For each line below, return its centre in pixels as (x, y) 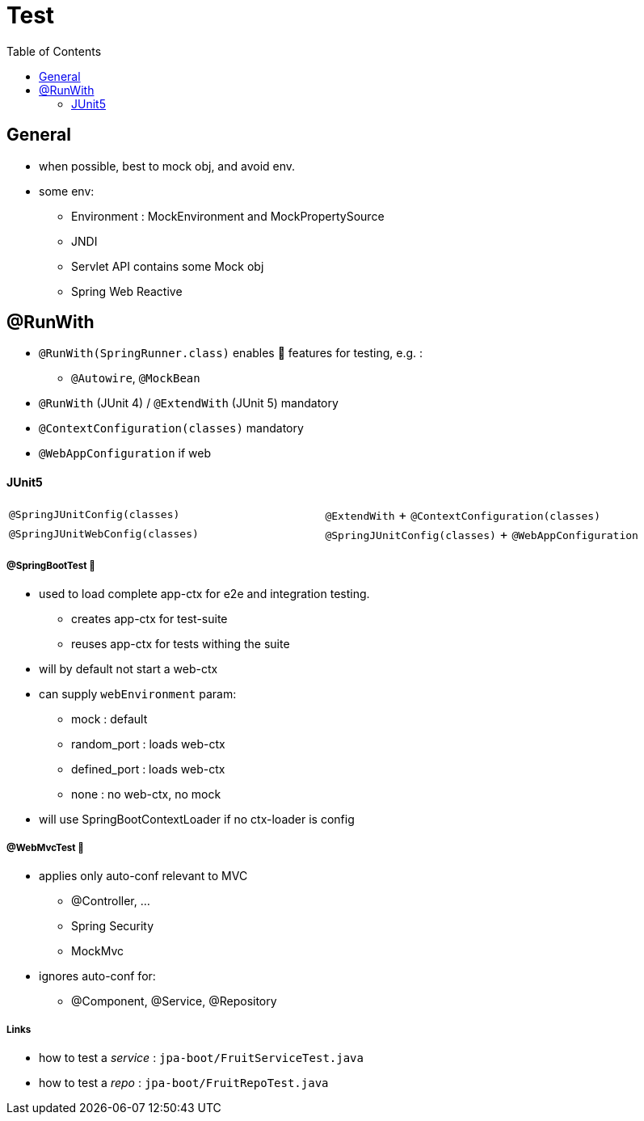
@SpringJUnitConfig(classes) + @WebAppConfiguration (482, 534)
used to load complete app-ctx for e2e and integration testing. (204, 594)
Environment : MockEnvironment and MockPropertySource (228, 216)
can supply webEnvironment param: (138, 694)
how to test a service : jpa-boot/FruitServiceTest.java (201, 1058)
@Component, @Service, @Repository (174, 1001)
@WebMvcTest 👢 (45, 847)
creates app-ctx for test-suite (149, 619)
